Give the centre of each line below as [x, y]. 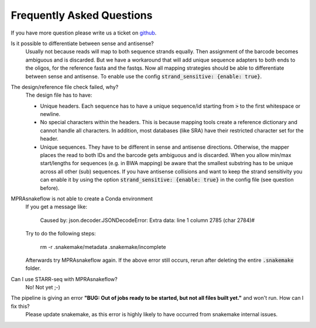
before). [50, 188]
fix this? [20, 306]
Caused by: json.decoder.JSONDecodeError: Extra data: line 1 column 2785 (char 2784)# [147, 220]
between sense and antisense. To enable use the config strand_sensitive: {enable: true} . [144, 76]
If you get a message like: [56, 207]
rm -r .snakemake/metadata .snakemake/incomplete [103, 247]
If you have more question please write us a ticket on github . [84, 33]
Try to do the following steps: [61, 234]
